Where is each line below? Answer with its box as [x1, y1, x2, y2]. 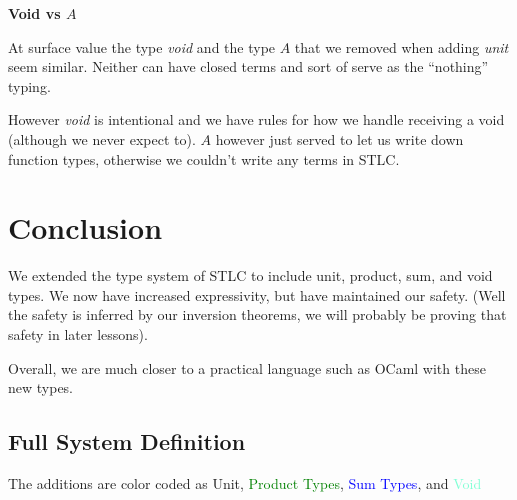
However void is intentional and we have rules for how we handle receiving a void [8, 109, 505, 130]
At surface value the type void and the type [8, 36, 276, 57]
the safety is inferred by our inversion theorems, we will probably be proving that [8, 304, 507, 325]
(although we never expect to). [8, 128, 196, 149]
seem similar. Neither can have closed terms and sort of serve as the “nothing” [8, 56, 489, 77]
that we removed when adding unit [294, 36, 509, 57]
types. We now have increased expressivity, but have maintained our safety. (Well [8, 284, 506, 305]
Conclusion [8, 207, 163, 248]
